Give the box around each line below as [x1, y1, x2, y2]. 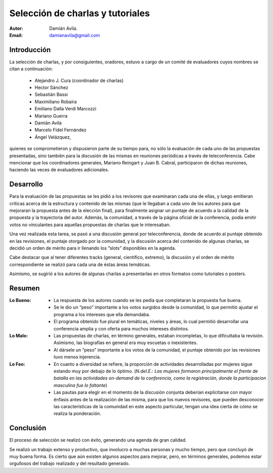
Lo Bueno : [9, 297, 31, 304]
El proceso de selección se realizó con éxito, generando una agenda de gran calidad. [9, 437, 187, 443]
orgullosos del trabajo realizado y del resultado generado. [9, 460, 130, 466]
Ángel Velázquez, [34, 134, 71, 140]
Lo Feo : [9, 361, 25, 367]
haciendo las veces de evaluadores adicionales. [9, 167, 109, 173]
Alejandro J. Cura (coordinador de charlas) [34, 77, 124, 83]
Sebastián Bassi [34, 92, 68, 98]
